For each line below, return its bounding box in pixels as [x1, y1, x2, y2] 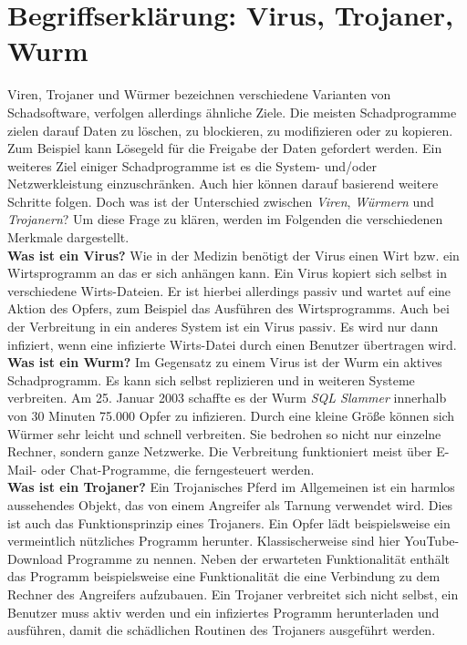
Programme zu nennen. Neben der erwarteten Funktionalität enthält [67, 548, 450, 568]
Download [7, 548, 63, 568]
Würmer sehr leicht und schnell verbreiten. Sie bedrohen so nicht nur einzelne [7, 424, 441, 443]
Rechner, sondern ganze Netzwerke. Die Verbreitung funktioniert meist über [7, 442, 432, 461]
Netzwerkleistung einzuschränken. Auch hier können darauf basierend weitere [7, 174, 439, 193]
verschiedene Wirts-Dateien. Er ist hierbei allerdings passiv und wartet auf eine [7, 281, 451, 300]
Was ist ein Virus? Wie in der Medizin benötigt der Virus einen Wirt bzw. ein [7, 245, 460, 264]
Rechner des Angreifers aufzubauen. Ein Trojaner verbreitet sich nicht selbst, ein [7, 584, 459, 603]
